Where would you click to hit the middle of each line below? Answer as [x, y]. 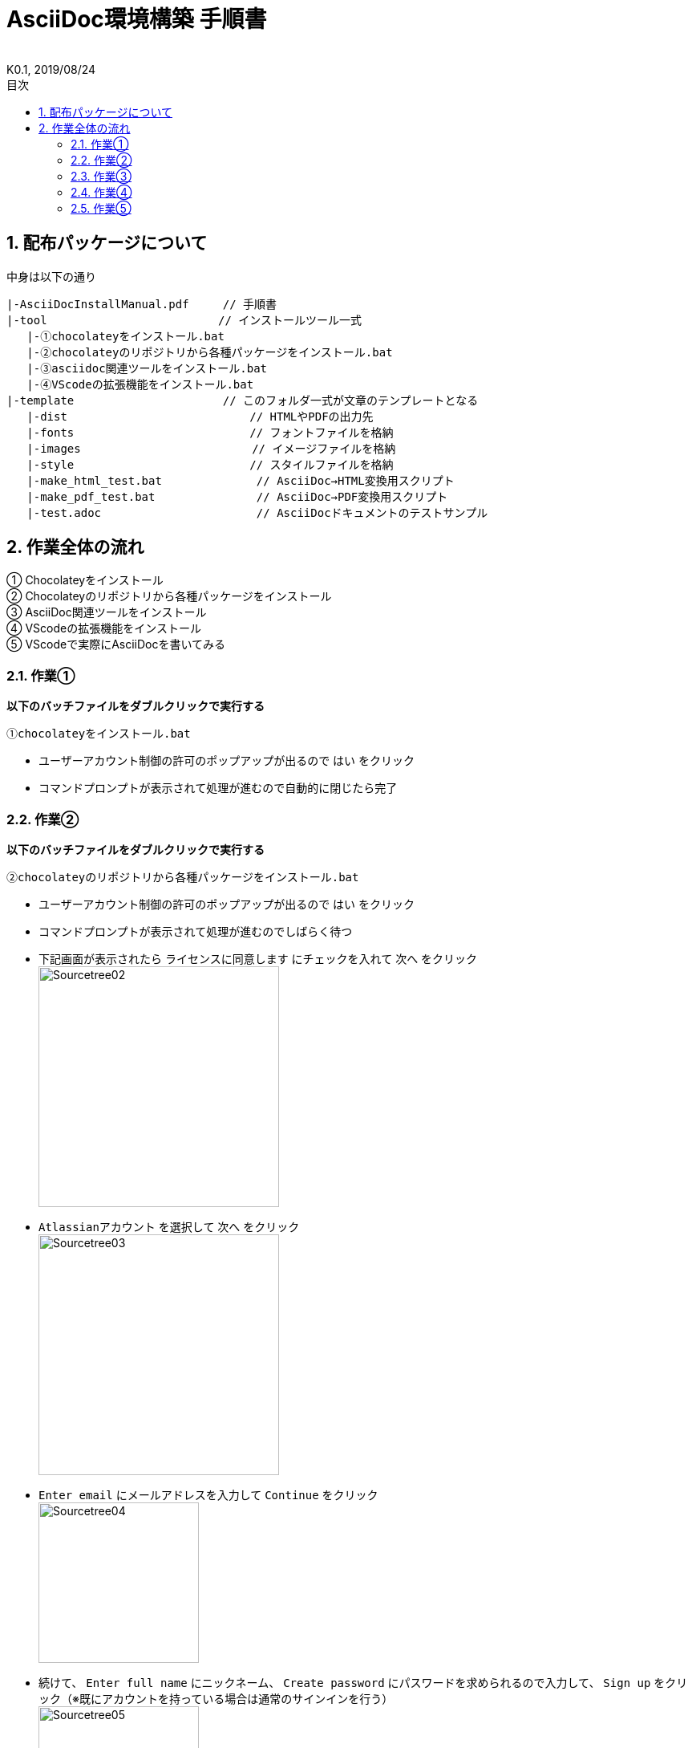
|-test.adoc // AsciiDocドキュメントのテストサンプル [257, 512]
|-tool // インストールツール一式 [184, 320]
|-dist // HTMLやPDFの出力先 [200, 416]
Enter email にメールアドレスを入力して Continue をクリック [208, 1494]
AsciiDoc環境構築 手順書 [137, 19]
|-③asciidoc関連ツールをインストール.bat [147, 368]
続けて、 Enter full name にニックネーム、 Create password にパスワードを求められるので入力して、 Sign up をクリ [363, 1682]
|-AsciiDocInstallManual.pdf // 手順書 [142, 304]
